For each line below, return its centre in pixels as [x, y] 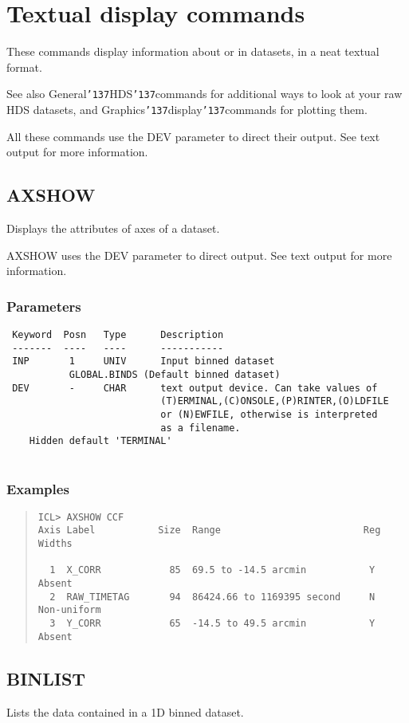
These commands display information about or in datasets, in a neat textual [193, 51]
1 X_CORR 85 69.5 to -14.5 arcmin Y [212, 570]
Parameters [44, 306]
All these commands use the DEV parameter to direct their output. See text [193, 136]
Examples [38, 488]
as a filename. [201, 428]
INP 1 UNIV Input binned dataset [144, 361]
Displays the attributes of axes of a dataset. [113, 228]
